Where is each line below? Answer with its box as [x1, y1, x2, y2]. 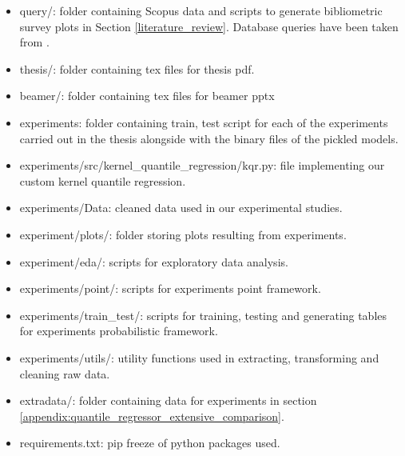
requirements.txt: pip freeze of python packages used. [19, 434, 280, 451]
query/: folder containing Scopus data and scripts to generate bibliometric [19, 2, 383, 18]
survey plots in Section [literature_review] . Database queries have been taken [19, 18, 399, 34]
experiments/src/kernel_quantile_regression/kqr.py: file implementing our [19, 157, 385, 174]
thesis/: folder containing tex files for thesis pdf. [19, 60, 255, 77]
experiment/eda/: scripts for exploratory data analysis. [19, 253, 288, 270]
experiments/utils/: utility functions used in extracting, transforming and [19, 349, 379, 366]
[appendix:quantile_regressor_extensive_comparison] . [19, 407, 284, 424]
